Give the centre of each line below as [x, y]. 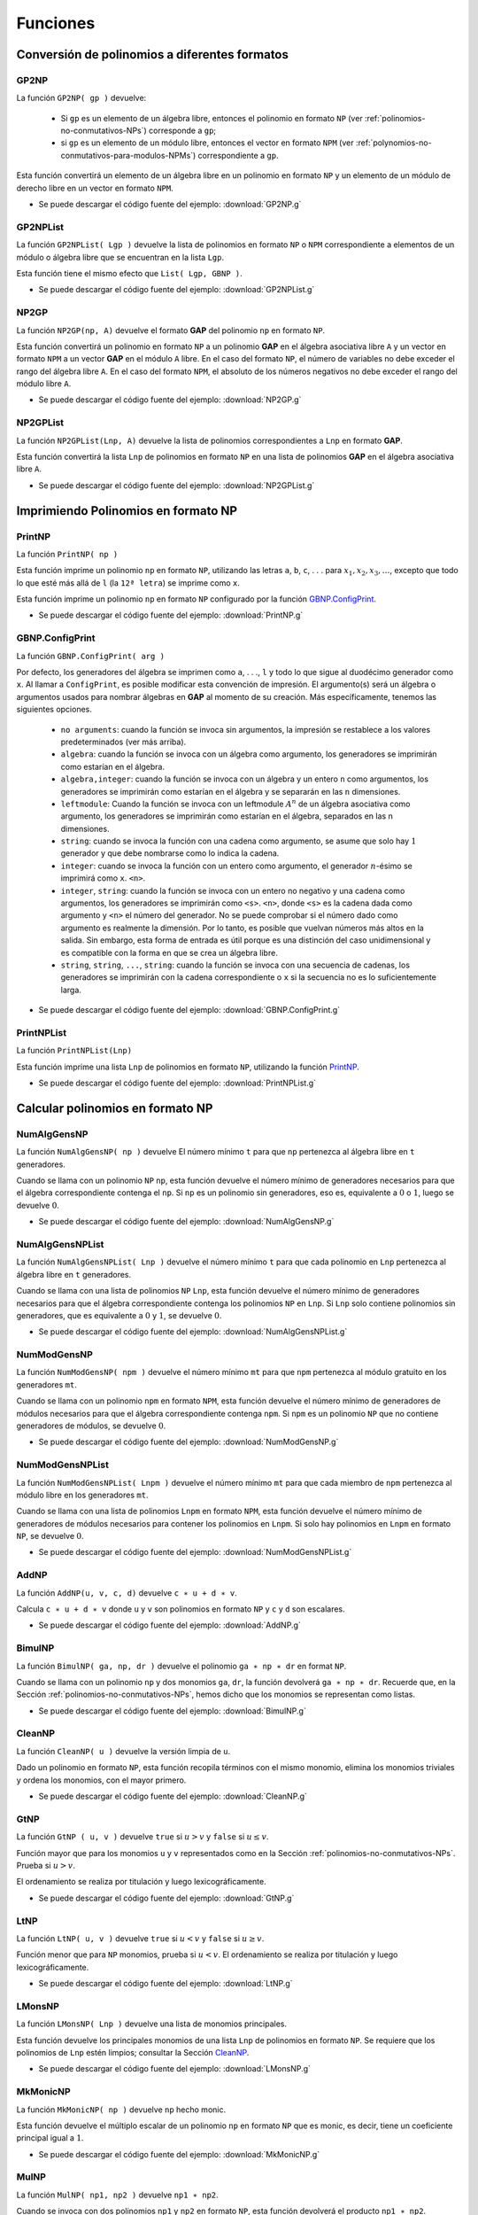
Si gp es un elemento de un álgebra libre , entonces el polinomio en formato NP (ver [212, 118]
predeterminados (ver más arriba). [123, 742]
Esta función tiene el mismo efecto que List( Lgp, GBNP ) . [129, 273]
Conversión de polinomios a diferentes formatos [153, 54]
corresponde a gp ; [183, 131]
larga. [71, 990]
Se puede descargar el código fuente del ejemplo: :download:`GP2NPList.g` [177, 290]
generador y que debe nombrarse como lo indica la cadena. [170, 853]
